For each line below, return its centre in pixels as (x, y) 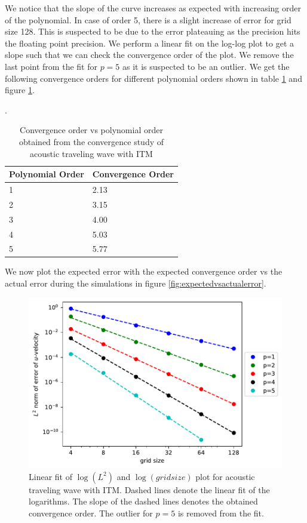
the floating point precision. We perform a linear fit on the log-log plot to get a (150, 43)
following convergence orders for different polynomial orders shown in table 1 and (153, 78)
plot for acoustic (225, 476)
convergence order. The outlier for (91, 513)
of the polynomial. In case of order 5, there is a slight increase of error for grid (148, 19)
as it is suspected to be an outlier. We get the (206, 66)
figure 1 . (20, 90)
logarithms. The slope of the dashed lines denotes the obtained (143, 501)
